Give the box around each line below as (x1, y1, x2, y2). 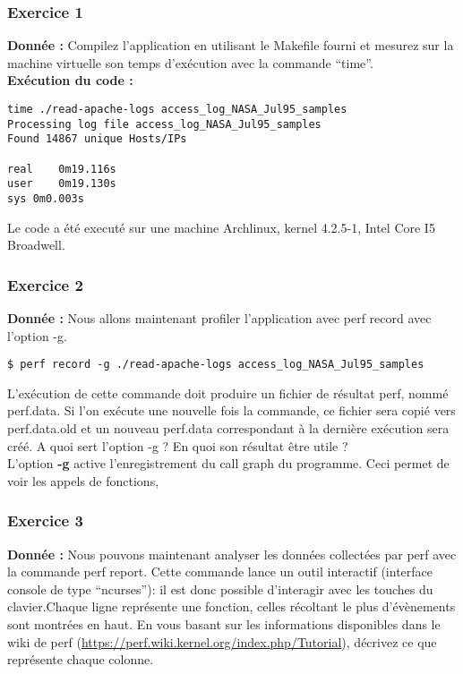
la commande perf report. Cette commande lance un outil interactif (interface (7, 562, 433, 581)
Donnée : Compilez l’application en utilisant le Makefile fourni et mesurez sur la (7, 36, 454, 55)
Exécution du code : (7, 71, 133, 90)
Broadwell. (7, 235, 65, 254)
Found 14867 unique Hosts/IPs (7, 132, 187, 146)
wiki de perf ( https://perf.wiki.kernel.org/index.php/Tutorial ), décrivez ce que (7, 632, 437, 651)
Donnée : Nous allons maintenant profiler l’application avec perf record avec (7, 309, 432, 327)
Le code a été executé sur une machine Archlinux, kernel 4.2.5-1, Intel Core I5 (7, 218, 435, 236)
